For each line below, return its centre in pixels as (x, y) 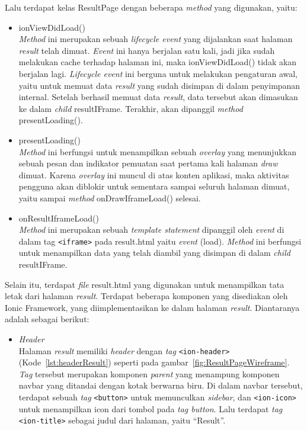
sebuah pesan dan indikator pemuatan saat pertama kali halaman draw (148, 163)
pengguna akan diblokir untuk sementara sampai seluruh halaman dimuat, (154, 186)
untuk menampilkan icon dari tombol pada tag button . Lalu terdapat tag (151, 408)
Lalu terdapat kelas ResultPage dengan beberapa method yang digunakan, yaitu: (151, 7)
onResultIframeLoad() (59, 218)
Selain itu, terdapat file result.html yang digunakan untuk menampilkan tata (145, 284)
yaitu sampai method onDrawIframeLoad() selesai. (110, 198)
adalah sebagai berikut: (47, 319)
